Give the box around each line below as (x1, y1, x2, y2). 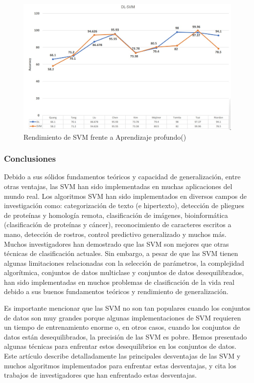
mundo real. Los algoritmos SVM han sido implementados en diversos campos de (4, 191, 247, 201)
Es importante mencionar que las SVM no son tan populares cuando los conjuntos (4, 303, 251, 313)
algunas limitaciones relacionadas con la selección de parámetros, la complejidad (4, 257, 244, 268)
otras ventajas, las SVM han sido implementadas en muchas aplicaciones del (4, 181, 232, 191)
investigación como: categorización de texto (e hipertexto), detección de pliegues (4, 200, 244, 211)
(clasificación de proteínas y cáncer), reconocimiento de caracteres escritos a (4, 219, 231, 230)
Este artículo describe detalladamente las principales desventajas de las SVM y (4, 351, 241, 361)
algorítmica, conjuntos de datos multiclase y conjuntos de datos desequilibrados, (4, 267, 244, 277)
